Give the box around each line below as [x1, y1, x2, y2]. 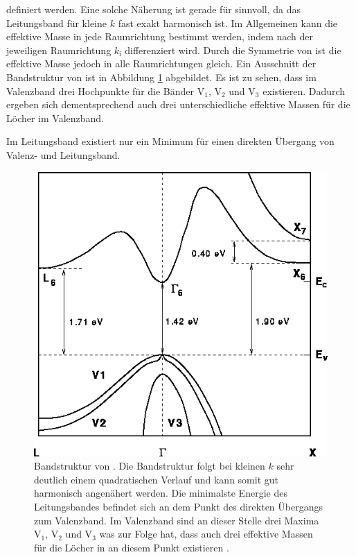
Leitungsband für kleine [6, 15, 107, 30]
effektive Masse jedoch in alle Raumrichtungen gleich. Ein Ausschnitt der [6, 56, 317, 71]
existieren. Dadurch [262, 83, 346, 98]
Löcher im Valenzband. [6, 110, 105, 125]
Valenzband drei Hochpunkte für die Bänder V [6, 83, 205, 98]
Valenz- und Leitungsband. [6, 147, 121, 162]
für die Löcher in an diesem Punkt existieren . [34, 540, 229, 554]
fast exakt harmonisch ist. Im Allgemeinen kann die [118, 15, 338, 30]
